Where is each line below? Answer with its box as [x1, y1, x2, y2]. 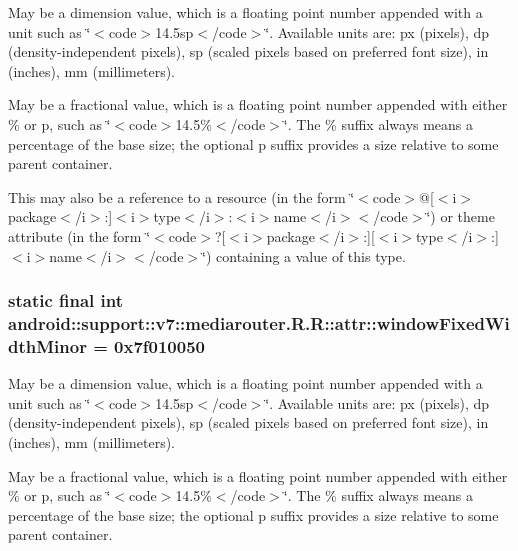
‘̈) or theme [426, 206, 495, 227]
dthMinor [8, 333, 87, 358]
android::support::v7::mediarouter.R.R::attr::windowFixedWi [8, 310, 510, 335]
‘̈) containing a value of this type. [202, 245, 406, 266]
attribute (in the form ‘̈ [8, 225, 151, 246]
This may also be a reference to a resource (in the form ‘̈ [8, 186, 355, 207]
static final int [8, 288, 124, 313]
